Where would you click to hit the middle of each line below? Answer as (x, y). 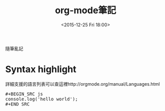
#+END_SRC (17, 104)
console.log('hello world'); (42, 99)
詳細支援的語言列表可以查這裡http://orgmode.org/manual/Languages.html (83, 84)
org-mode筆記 (86, 10)
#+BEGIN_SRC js (24, 94)
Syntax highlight (41, 69)
